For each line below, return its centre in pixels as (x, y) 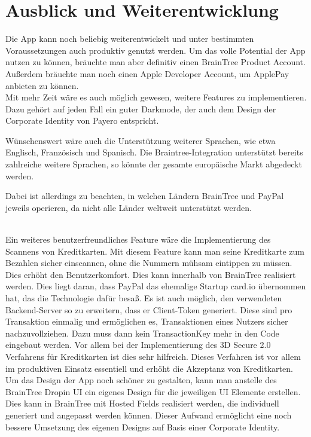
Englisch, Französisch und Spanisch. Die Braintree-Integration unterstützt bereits (154, 152)
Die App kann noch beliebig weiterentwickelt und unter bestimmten (130, 39)
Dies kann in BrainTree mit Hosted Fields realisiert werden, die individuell (142, 403)
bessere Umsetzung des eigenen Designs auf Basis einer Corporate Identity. (143, 427)
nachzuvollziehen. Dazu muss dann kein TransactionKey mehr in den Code (142, 333)
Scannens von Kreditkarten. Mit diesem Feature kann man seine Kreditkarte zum (155, 251)
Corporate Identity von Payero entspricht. (82, 120)
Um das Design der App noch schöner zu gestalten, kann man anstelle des (141, 380)
